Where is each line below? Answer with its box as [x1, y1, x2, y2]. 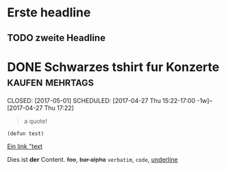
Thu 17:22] [44, 104, 74, 112]
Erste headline [7, 5, 91, 20]
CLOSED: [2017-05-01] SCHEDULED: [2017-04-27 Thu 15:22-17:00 [7, 96, 196, 104]
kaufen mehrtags [7, 74, 94, 89]
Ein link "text [7, 142, 42, 150]
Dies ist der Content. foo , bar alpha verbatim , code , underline [7, 155, 178, 163]
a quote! [23, 117, 48, 125]
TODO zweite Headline [7, 32, 106, 44]
